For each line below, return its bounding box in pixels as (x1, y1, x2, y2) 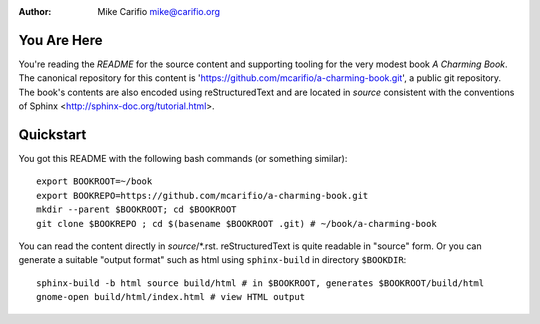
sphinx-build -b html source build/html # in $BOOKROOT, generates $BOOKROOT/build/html (36, 277, 485, 289)
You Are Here (18, 31, 103, 49)
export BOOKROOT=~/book (36, 176, 153, 187)
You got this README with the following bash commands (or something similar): (18, 152, 348, 164)
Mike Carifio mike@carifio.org (97, 6, 220, 17)
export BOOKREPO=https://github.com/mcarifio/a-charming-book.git (36, 190, 369, 201)
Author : (18, 6, 52, 17)
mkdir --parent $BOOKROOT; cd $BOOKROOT (36, 204, 237, 215)
